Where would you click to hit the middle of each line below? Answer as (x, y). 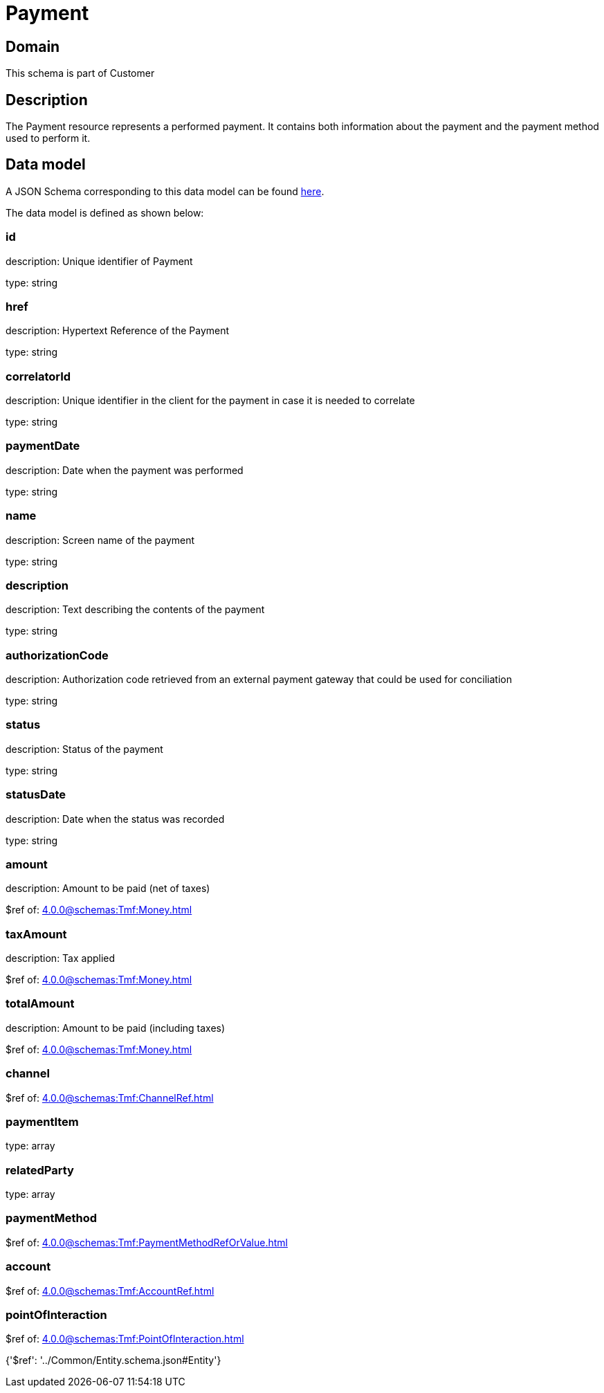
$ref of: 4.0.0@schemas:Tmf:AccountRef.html (110, 1291)
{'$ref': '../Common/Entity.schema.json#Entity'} (113, 1360)
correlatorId (38, 376)
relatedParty (40, 1170)
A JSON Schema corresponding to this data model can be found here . (165, 191)
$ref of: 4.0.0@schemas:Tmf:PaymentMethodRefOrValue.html (147, 1242)
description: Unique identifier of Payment (99, 261)
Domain (33, 46)
